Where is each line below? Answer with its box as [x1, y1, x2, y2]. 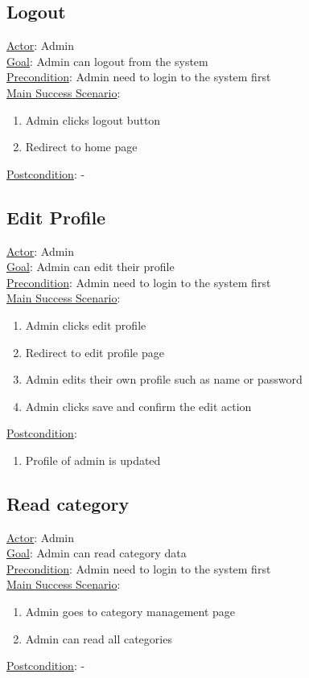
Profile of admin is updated [25, 451, 161, 468]
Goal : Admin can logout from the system [6, 52, 208, 69]
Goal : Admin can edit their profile [6, 258, 175, 275]
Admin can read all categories [25, 630, 172, 647]
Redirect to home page [25, 138, 138, 155]
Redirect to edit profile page [25, 343, 164, 360]
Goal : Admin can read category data [6, 544, 187, 561]
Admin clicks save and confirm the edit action [25, 397, 252, 414]
